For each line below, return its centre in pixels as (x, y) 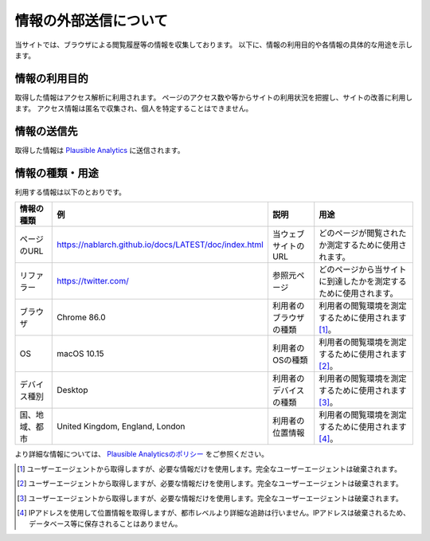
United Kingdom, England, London (121, 426)
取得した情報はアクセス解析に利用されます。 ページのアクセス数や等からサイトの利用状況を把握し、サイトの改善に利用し (214, 97)
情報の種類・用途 (57, 172)
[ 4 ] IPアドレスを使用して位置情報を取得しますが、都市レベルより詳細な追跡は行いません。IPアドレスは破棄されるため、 (213, 513)
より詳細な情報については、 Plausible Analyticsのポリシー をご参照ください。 (141, 454)
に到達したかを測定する (363, 281)
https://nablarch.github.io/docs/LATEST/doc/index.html (160, 245)
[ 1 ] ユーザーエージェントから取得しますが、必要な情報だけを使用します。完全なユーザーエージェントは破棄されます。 (209, 468)
